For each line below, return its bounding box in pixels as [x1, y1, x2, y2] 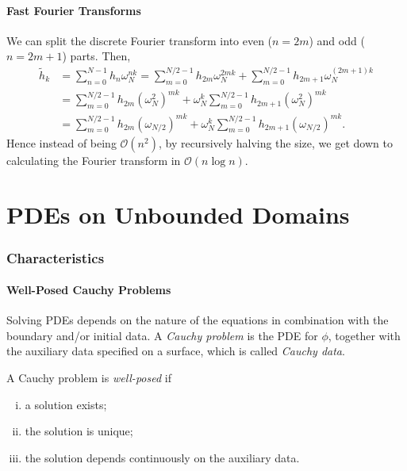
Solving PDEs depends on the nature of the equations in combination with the [6, 312, 389, 328]
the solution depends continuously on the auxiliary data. [25, 449, 300, 465]
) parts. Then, [62, 48, 131, 64]
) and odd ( [309, 32, 365, 48]
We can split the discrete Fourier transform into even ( [6, 32, 273, 48]
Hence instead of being [6, 134, 117, 151]
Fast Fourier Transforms [6, 2, 141, 18]
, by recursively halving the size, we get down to [158, 134, 393, 151]
